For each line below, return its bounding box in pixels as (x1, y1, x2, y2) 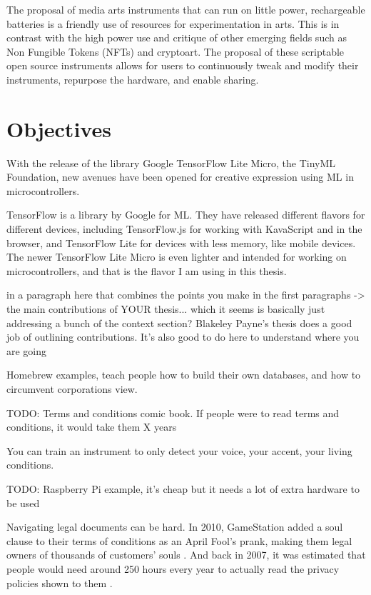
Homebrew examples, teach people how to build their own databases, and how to (6, 367, 361, 382)
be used (6, 495, 40, 510)
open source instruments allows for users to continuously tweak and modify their (6, 58, 359, 73)
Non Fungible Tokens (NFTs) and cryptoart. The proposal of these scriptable (6, 44, 345, 59)
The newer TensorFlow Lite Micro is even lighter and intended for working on (6, 249, 347, 264)
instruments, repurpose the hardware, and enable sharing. (6, 71, 259, 86)
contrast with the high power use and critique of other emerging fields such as (6, 30, 347, 45)
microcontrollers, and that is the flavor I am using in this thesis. (6, 263, 287, 278)
